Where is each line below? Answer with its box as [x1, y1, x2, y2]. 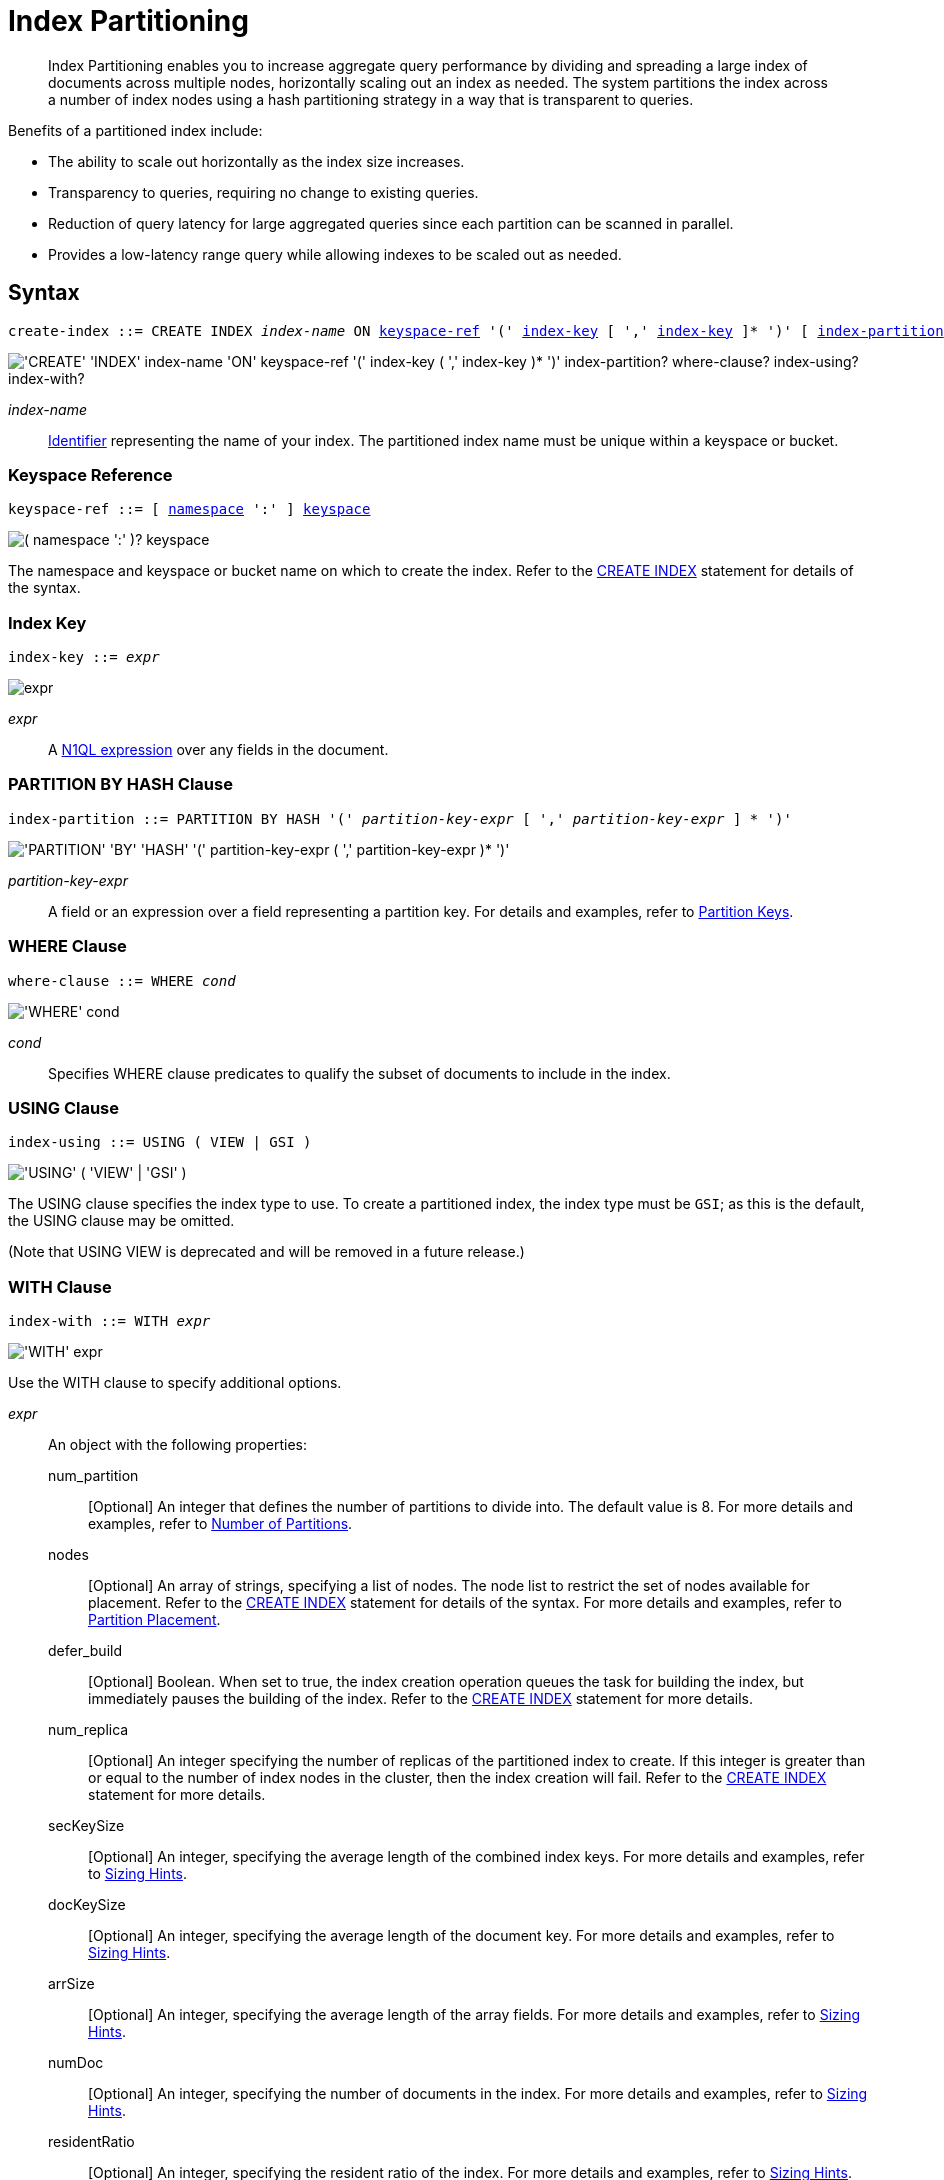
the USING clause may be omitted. [8, 1212, 235, 1230]
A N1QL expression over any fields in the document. [48, 741, 389, 759]
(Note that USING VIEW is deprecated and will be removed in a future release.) [8, 1243, 525, 1261]
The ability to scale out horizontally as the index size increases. [48, 152, 465, 170]
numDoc [48, 2054, 104, 2072]
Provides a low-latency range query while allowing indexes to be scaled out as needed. [48, 245, 622, 263]
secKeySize [48, 1817, 125, 1835]
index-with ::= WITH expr [8, 1313, 211, 1330]
